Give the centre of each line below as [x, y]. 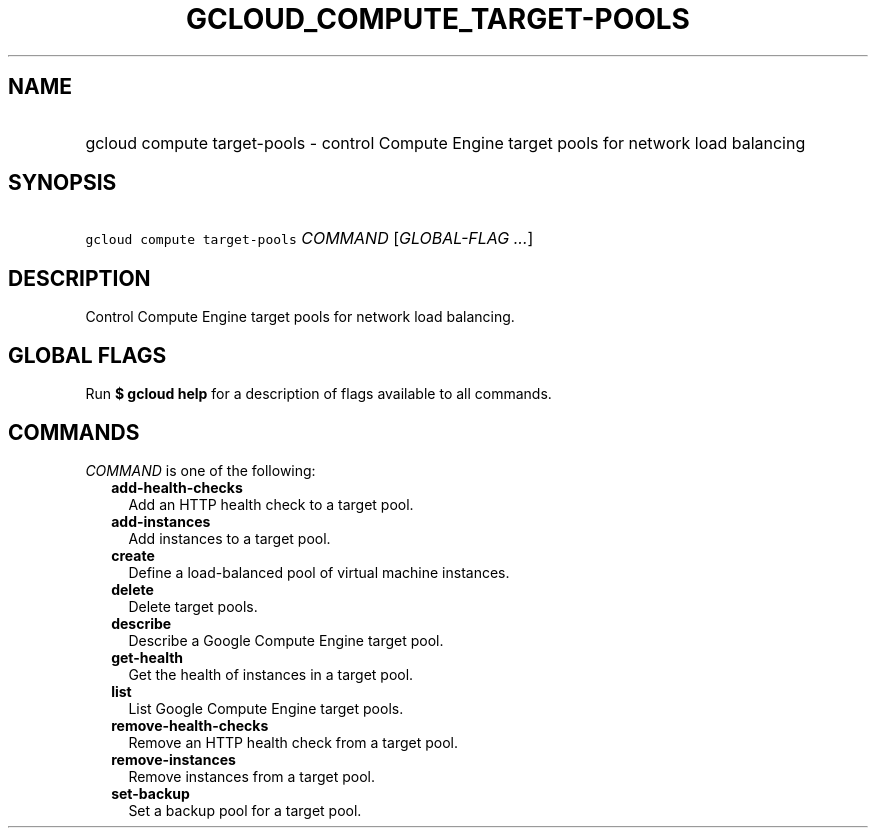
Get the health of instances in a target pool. [271, 674]
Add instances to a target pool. [229, 538]
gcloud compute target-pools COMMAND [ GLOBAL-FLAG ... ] [309, 238]
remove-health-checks [190, 725]
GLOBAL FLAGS [87, 355]
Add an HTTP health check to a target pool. [271, 504]
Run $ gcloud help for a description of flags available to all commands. [318, 394]
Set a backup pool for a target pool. [245, 810]
